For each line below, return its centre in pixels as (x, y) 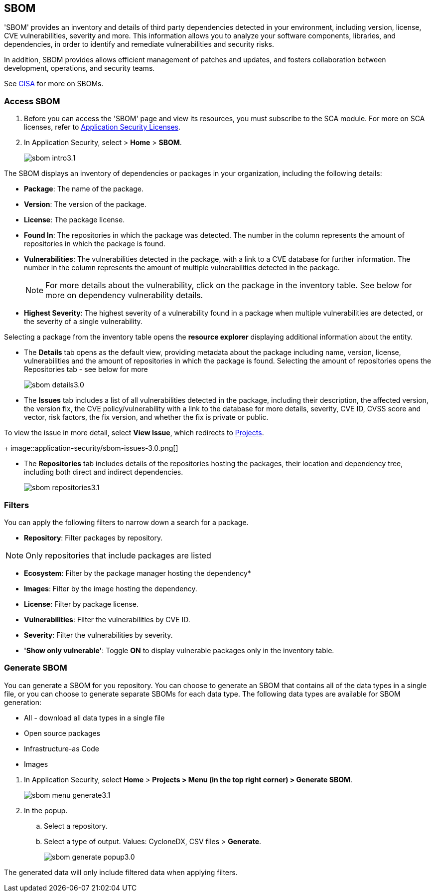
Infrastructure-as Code (62, 748)
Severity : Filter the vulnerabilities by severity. (98, 635)
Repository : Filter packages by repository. (93, 538)
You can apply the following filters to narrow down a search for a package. (126, 522)
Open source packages (62, 733)
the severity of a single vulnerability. (83, 322)
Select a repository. (76, 826)
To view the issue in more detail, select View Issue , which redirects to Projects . (134, 433)
